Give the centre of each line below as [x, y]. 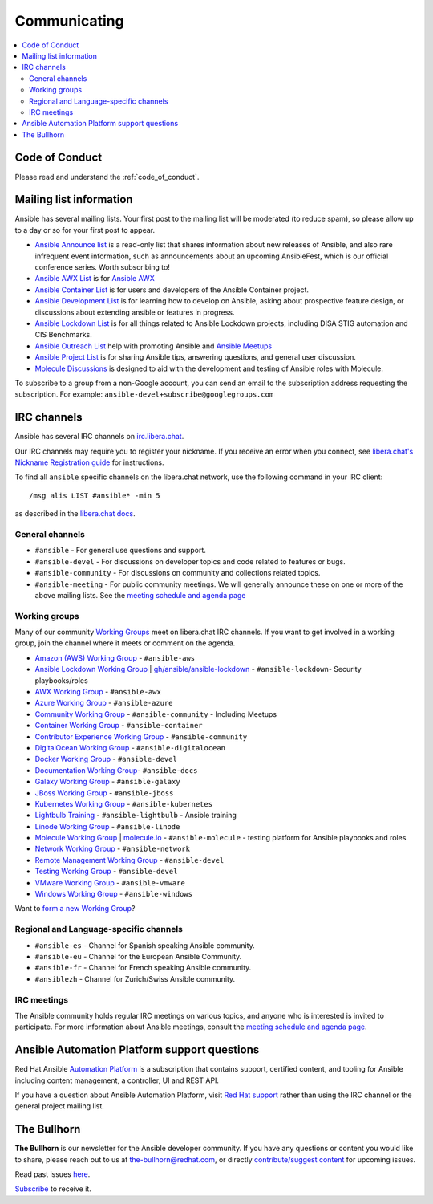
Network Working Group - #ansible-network [112, 849]
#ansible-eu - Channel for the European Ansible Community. [138, 956]
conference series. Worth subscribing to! [102, 267]
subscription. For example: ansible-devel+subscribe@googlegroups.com [144, 394]
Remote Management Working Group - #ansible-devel [129, 860]
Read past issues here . [53, 1174]
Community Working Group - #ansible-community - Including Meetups [156, 714]
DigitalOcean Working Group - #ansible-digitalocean [130, 747]
